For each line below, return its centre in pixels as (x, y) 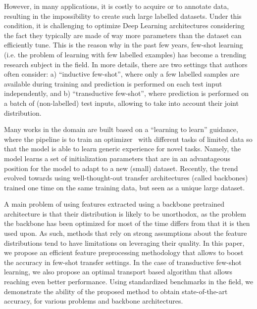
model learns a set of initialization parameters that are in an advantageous (117, 158)
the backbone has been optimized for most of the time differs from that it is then (127, 223)
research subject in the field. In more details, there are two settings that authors (126, 64)
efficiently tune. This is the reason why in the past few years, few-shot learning (124, 45)
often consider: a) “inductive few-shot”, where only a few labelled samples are (122, 74)
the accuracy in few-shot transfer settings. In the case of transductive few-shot (123, 262)
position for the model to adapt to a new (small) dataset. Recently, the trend (121, 168)
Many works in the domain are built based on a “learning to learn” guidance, (121, 129)
